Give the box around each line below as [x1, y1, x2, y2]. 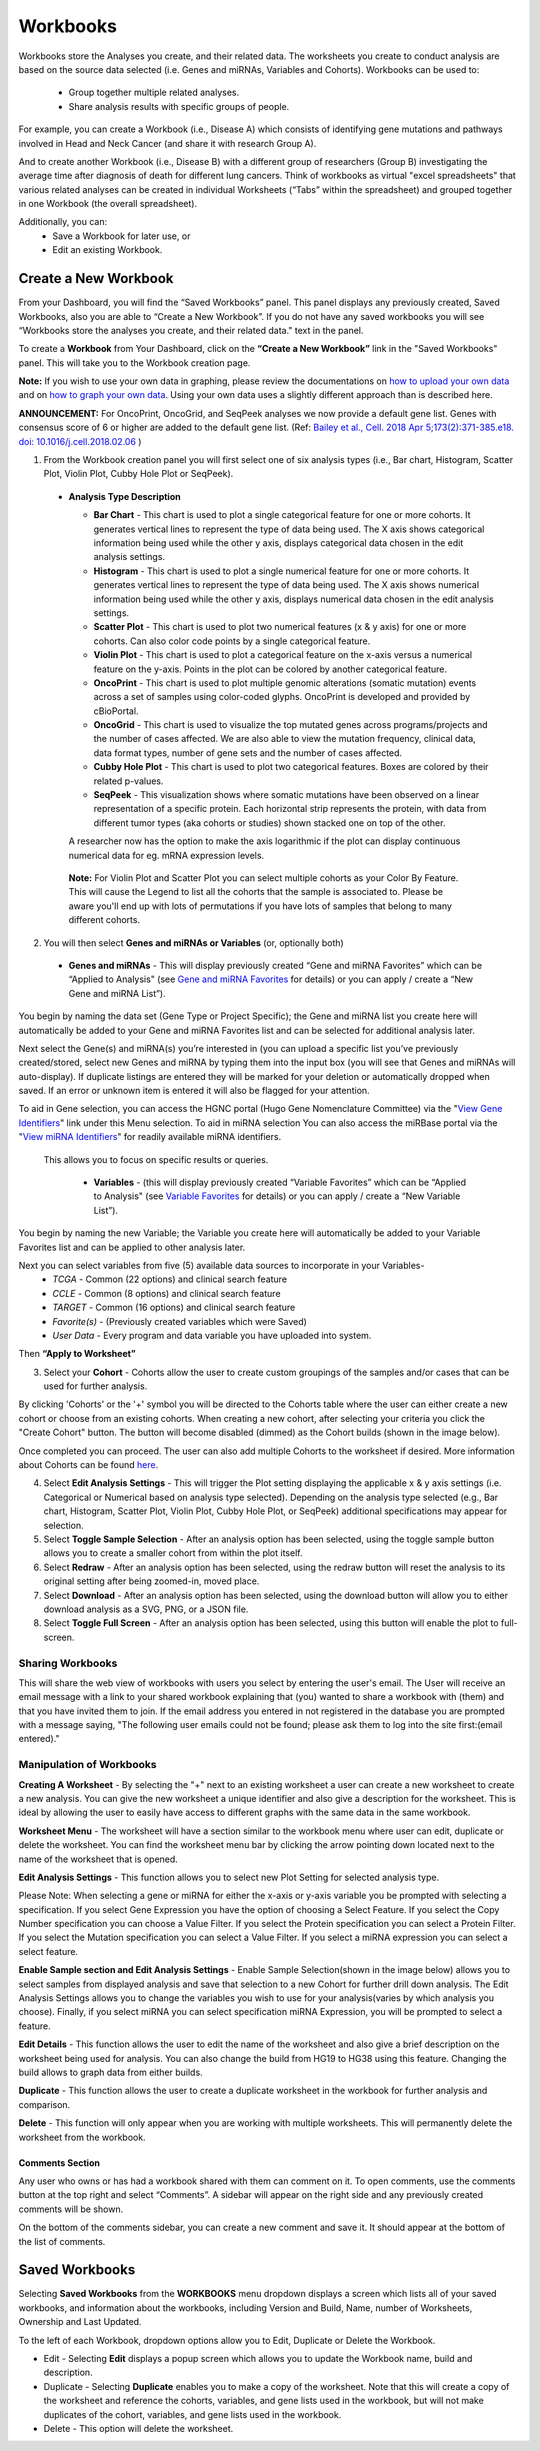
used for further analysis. [43, 1380, 148, 1392]
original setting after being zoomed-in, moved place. [43, 1575, 260, 1587]
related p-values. [93, 775, 164, 787]
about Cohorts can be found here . [18, 1459, 159, 1471]
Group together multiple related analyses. [68, 86, 240, 99]
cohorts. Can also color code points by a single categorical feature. [93, 635, 371, 647]
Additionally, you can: [18, 216, 108, 228]
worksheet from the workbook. [18, 2131, 146, 2143]
